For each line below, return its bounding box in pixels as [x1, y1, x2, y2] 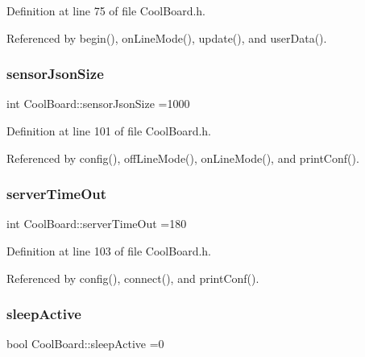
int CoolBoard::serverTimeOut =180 [6, 215, 187, 232]
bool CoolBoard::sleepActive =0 [6, 335, 164, 352]
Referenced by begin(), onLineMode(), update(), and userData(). [6, 29, 327, 46]
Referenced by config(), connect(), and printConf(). [6, 269, 259, 286]
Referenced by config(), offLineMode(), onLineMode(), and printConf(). [6, 149, 359, 166]
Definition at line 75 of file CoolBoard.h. [6, 2, 206, 19]
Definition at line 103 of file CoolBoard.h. [6, 243, 212, 259]
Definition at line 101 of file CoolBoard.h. [6, 122, 212, 139]
